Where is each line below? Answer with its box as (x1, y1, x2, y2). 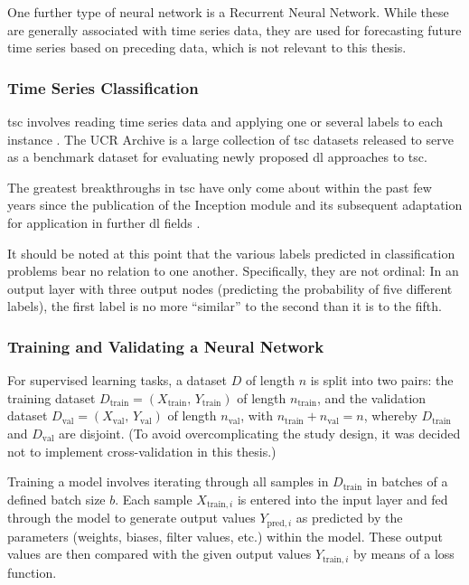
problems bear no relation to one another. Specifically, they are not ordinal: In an (7, 261, 459, 280)
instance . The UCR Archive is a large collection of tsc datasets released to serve (7, 129, 454, 148)
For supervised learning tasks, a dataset (7, 371, 227, 390)
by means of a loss (352, 544, 455, 563)
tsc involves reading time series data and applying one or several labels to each (7, 112, 444, 130)
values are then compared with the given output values (7, 544, 312, 563)
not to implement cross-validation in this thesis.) (7, 441, 277, 460)
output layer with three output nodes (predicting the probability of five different (7, 278, 453, 297)
